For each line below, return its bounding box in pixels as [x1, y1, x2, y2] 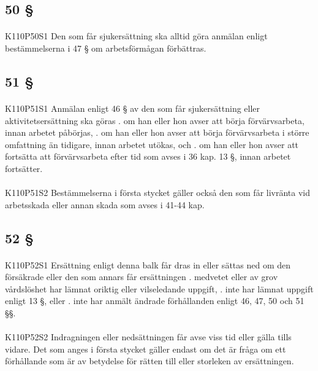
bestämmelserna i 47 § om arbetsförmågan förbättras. [5, 41, 206, 54]
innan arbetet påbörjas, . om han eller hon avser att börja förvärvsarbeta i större [5, 126, 309, 139]
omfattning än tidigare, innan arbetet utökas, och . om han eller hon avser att [5, 138, 299, 150]
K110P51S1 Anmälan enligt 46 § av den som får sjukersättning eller [5, 101, 260, 114]
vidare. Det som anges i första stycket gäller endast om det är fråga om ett [5, 342, 286, 355]
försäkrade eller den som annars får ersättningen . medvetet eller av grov [5, 270, 278, 283]
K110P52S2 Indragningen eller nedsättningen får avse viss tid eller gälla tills [5, 330, 292, 343]
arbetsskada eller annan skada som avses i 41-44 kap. [5, 198, 205, 211]
